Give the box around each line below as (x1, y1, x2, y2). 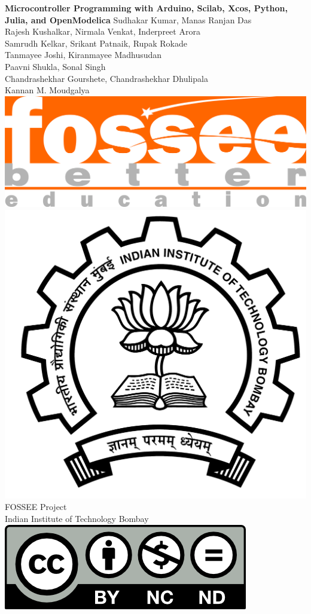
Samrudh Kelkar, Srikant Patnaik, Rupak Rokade (5, 36, 187, 49)
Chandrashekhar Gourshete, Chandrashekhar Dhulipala (5, 72, 208, 84)
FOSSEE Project (5, 500, 67, 513)
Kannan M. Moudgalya (5, 84, 90, 96)
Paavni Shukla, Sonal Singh (5, 60, 106, 72)
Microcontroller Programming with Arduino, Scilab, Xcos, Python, (5, 2, 288, 14)
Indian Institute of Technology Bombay (5, 512, 149, 524)
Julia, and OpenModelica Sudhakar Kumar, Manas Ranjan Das (5, 13, 252, 26)
